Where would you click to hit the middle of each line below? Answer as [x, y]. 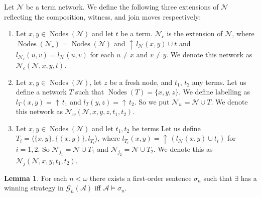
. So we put [152, 101]
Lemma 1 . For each [36, 178]
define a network [41, 92]
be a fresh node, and [141, 82]
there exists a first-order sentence [141, 178]
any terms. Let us [219, 82]
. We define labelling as [214, 92]
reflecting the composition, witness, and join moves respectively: [103, 16]
